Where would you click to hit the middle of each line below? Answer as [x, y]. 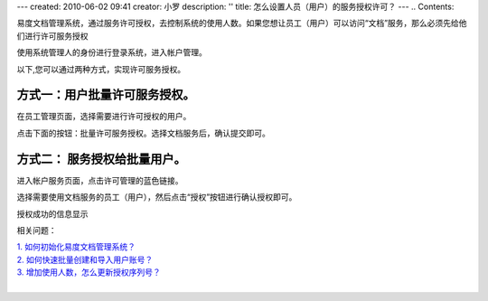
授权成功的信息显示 [52, 213]
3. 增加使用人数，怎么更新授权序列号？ [89, 272]
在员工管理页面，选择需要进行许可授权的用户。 [104, 117]
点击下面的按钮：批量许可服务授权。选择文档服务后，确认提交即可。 [143, 133]
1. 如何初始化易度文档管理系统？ [76, 247]
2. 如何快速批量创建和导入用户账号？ [85, 259]
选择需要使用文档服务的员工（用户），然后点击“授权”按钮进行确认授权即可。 [157, 197]
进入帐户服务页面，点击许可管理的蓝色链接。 [100, 180]
